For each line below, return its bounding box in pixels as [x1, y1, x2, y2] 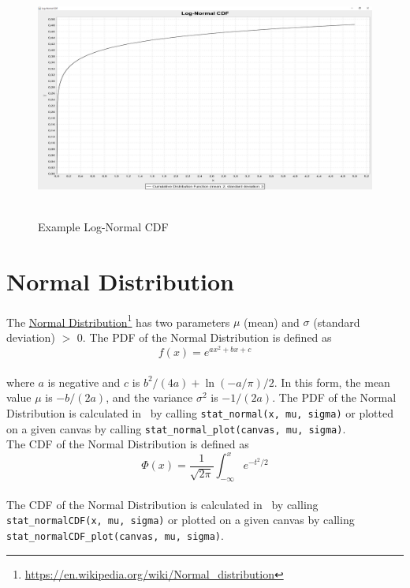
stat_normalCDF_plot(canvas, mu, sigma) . [6, 527, 224, 544]
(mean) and [244, 313, 300, 330]
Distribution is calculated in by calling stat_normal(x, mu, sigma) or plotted [6, 405, 393, 421]
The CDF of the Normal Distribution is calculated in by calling [6, 496, 319, 512]
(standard [313, 313, 360, 330]
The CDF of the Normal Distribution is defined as [6, 436, 249, 452]
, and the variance [106, 389, 193, 406]
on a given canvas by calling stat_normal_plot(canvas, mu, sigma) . [6, 420, 346, 436]
